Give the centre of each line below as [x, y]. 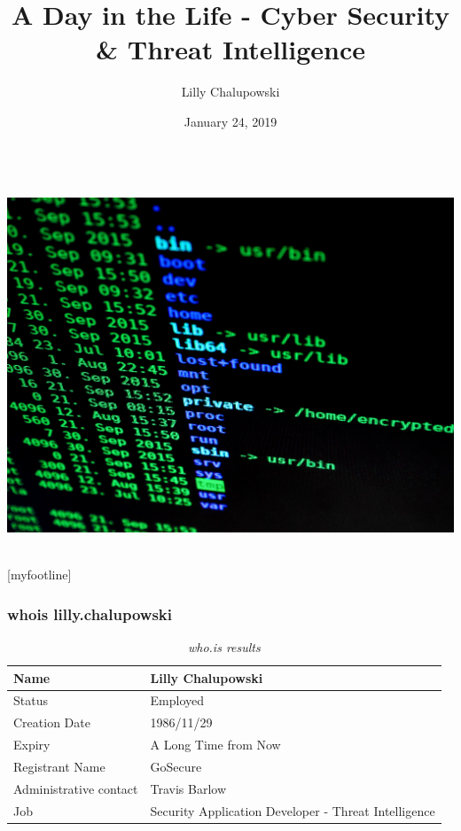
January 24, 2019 [230, 121]
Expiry [32, 745]
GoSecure [176, 766]
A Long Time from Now [215, 745]
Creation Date [52, 722]
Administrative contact [76, 788]
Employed [177, 700]
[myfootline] [39, 575]
